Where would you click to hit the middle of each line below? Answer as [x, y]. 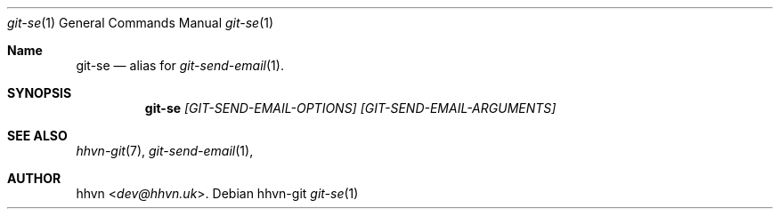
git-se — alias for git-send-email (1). [180, 65]
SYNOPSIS [40, 93]
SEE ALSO [37, 136]
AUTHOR [34, 178]
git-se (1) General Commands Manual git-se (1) [141, 23]
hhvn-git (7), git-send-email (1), [165, 151]
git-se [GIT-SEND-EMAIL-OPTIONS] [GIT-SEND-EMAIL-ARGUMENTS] [350, 108]
